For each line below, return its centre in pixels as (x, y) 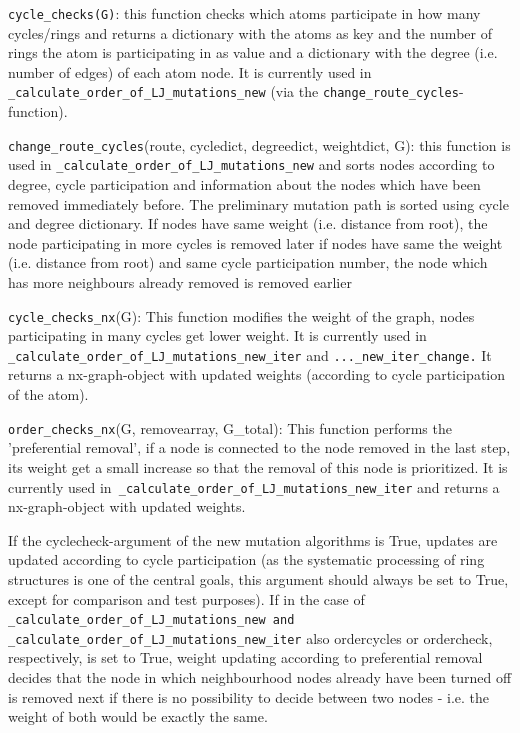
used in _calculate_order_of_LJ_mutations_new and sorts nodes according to (251, 164)
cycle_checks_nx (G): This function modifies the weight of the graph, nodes (241, 315)
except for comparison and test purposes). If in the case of (186, 598)
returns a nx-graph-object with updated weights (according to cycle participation (256, 374)
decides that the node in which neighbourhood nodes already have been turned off (260, 677)
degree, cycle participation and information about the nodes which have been (244, 184)
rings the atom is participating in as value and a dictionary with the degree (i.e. (253, 52)
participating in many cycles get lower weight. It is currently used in (217, 335)
